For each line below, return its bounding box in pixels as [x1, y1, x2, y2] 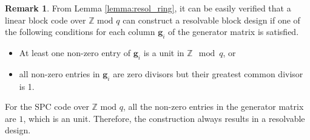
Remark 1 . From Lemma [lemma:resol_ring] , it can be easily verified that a [5, 2, 291, 14]
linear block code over [5, 13, 86, 26]
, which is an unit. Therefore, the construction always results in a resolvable [23, 112, 305, 124]
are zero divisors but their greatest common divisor [113, 67, 303, 80]
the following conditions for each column [5, 25, 155, 38]
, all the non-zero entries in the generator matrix [123, 100, 304, 113]
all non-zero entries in [19, 67, 100, 80]
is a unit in [143, 46, 184, 59]
